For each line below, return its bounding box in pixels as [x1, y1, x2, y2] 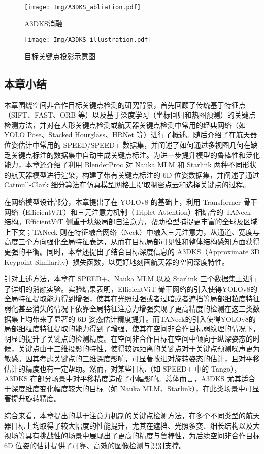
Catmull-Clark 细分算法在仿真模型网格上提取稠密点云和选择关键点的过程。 [4, 179, 250, 190]
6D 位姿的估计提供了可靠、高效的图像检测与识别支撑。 [4, 440, 186, 450]
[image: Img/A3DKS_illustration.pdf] [24, 36, 152, 44]
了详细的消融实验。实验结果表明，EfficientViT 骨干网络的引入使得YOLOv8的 [4, 283, 257, 294]
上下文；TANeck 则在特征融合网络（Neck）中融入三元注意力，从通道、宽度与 [4, 226, 260, 237]
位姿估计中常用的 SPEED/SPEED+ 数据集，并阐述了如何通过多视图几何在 [4, 139, 251, 150]
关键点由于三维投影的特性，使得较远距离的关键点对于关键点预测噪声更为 [18, 343, 260, 354]
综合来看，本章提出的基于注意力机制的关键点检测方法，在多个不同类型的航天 [4, 410, 260, 420]
